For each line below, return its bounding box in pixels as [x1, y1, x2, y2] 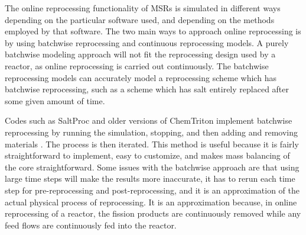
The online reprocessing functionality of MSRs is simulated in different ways [5, 2, 281, 14]
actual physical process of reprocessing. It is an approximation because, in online [5, 195, 297, 208]
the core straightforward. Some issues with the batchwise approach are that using [5, 160, 300, 173]
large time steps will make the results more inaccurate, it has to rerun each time [5, 172, 295, 185]
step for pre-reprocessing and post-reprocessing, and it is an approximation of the [5, 184, 300, 196]
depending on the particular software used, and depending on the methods [5, 13, 275, 25]
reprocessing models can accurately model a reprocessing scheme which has [5, 71, 276, 83]
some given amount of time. [5, 94, 105, 107]
